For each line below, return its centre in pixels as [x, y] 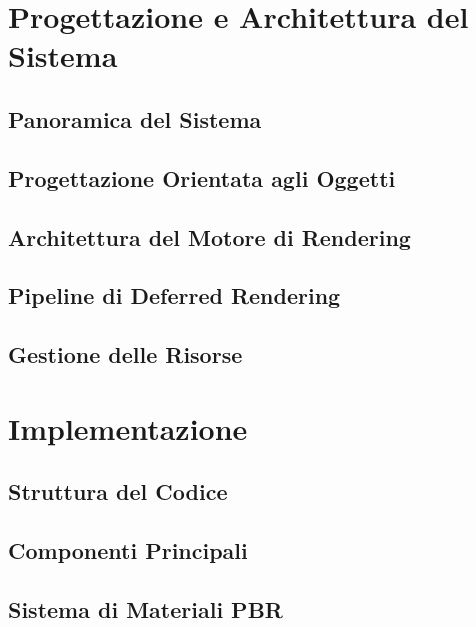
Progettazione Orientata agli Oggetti [202, 177]
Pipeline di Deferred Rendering [174, 295]
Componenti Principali [128, 550]
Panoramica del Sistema [135, 118]
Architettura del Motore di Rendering [209, 236]
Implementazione [128, 427]
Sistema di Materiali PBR [145, 608]
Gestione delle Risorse [125, 354]
